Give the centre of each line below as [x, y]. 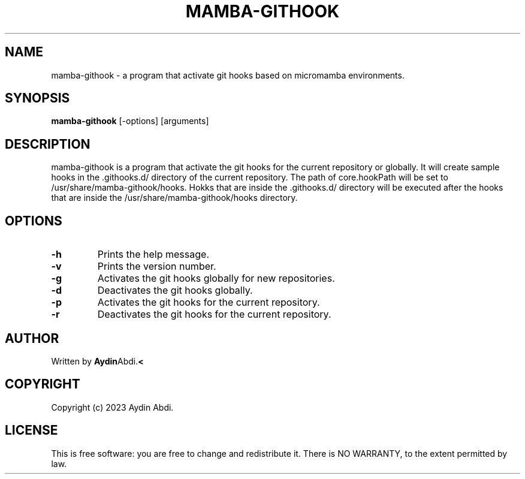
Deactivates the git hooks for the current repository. [214, 314]
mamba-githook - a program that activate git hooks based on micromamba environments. [228, 75]
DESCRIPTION [48, 144]
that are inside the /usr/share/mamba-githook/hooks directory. [174, 198]
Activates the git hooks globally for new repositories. [216, 278]
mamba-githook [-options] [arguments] [130, 121]
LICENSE [31, 430]
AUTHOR [32, 338]
